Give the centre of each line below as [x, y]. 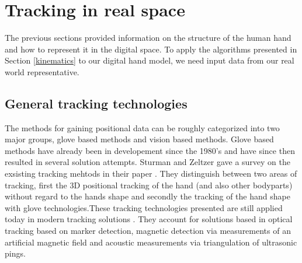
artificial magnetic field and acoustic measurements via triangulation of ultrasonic [151, 242]
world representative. [42, 71]
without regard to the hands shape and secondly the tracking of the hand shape [147, 196]
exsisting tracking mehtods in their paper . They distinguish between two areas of [151, 173]
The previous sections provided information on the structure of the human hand [148, 38]
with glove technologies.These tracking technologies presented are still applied [144, 207]
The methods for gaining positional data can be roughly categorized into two [142, 127]
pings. [15, 253]
